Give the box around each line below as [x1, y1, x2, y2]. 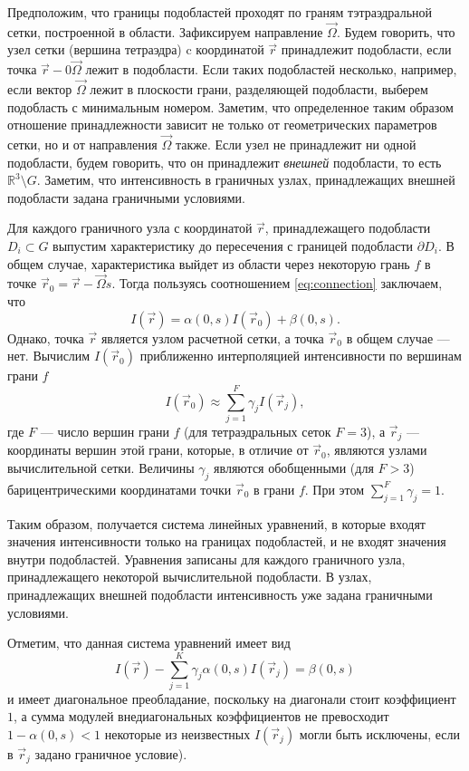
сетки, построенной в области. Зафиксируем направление [7, 22, 323, 41]
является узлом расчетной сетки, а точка [100, 328, 324, 347]
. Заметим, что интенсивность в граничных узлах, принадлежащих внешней [36, 170, 455, 189]
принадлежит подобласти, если [281, 40, 452, 59]
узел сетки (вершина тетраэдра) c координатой [7, 40, 264, 59]
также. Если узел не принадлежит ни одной [175, 135, 416, 154]
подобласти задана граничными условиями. [7, 188, 246, 207]
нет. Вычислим [7, 346, 91, 365]
